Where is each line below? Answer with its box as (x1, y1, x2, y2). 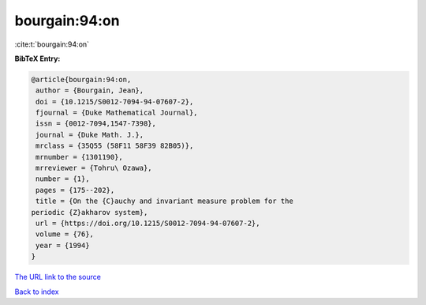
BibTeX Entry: (14, 54, 61, 63)
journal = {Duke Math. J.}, (35, 130, 144, 139)
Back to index (14, 287, 59, 296)
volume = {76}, (35, 230, 95, 239)
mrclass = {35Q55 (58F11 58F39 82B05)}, (35, 141, 194, 150)
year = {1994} (35, 241, 90, 250)
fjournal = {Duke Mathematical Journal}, (35, 108, 198, 118)
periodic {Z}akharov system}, (31, 208, 148, 217)
